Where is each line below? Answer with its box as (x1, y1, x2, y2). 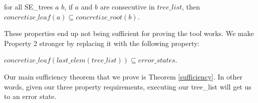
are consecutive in (100, 1, 155, 11)
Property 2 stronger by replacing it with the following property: (4, 37, 200, 48)
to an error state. (4, 91, 57, 101)
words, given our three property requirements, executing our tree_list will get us (4, 81, 251, 91)
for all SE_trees (4, 1, 53, 11)
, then (182, 1, 200, 11)
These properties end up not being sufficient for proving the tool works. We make (4, 28, 254, 38)
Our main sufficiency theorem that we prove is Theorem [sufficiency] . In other (4, 71, 243, 81)
